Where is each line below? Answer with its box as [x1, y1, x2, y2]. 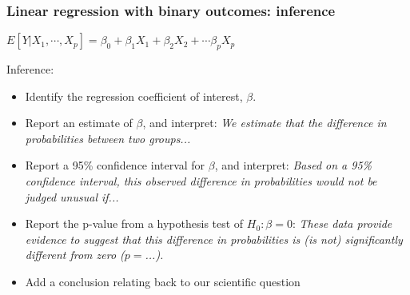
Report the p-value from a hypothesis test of [25, 215, 244, 232]
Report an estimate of [25, 114, 133, 131]
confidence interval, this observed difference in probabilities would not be [25, 172, 377, 189]
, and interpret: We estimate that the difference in [142, 114, 387, 131]
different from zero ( [25, 246, 125, 263]
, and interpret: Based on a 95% [214, 157, 372, 173]
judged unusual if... [25, 188, 119, 205]
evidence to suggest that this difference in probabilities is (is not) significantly [25, 230, 403, 247]
